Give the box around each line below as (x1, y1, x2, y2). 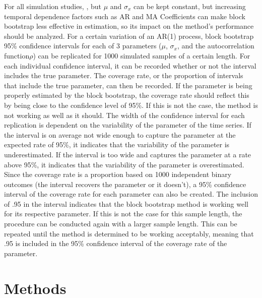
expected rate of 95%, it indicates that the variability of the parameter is (4, 139, 230, 150)
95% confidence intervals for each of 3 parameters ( (4, 40, 162, 51)
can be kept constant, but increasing (134, 1, 246, 11)
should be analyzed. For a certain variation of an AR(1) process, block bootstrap (4, 30, 254, 41)
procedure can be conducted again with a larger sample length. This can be (4, 218, 237, 229)
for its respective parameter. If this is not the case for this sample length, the (4, 208, 242, 219)
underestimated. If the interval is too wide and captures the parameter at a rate (4, 149, 251, 159)
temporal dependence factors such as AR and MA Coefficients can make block (4, 11, 245, 21)
